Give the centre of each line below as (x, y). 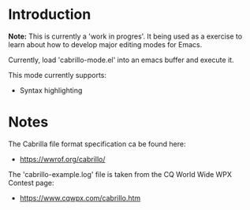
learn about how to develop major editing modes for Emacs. (105, 44)
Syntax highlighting (51, 90)
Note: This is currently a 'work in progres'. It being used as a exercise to (125, 36)
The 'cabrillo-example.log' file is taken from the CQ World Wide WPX (120, 174)
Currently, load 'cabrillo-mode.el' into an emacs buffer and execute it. (121, 60)
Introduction (50, 15)
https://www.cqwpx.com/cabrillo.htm (80, 197)
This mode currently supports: (58, 75)
